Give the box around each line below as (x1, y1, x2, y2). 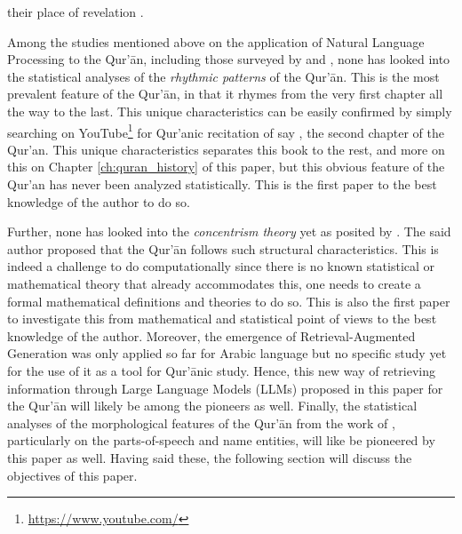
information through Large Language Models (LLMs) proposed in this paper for (7, 379, 443, 397)
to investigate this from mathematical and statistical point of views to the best (7, 309, 437, 328)
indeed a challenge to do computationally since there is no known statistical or (7, 257, 435, 275)
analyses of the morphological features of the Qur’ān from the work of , (7, 413, 395, 432)
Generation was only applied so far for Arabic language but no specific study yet (7, 344, 447, 363)
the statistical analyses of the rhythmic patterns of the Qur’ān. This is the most (7, 67, 440, 85)
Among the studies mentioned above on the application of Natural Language (7, 32, 425, 51)
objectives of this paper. (7, 466, 138, 484)
